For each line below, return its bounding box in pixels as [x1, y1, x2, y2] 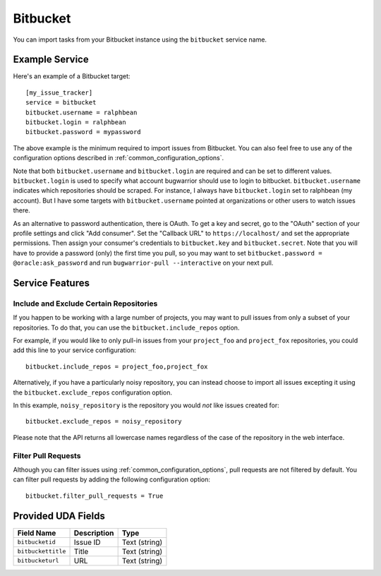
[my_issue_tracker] [25, 88, 93, 97]
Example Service [13, 54, 89, 66]
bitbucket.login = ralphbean [25, 119, 126, 126]
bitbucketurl [17, 557, 59, 565]
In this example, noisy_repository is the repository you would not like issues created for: [13, 401, 279, 409]
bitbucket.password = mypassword [25, 128, 141, 136]
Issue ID [73, 537, 102, 547]
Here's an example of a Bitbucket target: [13, 72, 131, 80]
